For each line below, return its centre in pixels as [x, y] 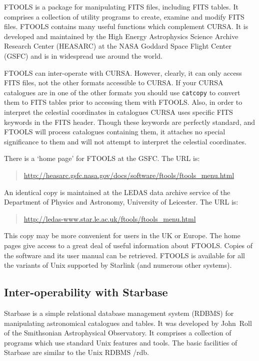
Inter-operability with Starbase [86, 292]
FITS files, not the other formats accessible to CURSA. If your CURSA [114, 82]
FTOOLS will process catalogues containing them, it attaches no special [115, 132]
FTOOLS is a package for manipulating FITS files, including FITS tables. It [121, 7]
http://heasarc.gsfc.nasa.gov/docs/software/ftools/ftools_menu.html [129, 175]
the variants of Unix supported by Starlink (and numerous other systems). [118, 265]
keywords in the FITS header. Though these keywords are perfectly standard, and [130, 122]
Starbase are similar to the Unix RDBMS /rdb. [76, 352]
